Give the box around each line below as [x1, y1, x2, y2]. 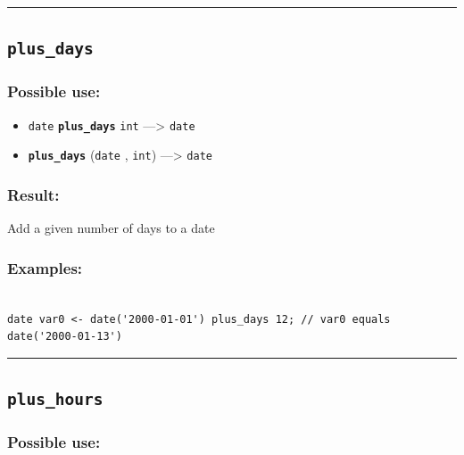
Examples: [7, 256, 83, 278]
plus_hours [7, 390, 104, 409]
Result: [7, 183, 60, 205]
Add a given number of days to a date [7, 219, 215, 237]
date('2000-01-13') [7, 330, 122, 343]
